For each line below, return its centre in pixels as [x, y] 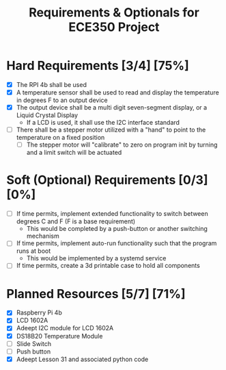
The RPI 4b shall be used [51, 84]
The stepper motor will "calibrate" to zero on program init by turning [122, 145]
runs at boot [33, 251]
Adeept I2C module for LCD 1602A [65, 328]
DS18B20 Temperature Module [59, 336]
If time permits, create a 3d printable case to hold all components [108, 266]
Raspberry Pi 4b [39, 312]
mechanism [43, 236]
